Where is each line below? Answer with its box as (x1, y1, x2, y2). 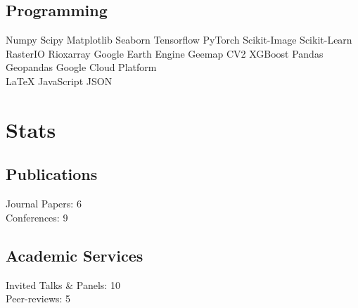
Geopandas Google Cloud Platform (6, 60, 157, 75)
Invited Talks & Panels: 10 (6, 277, 120, 292)
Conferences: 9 (6, 210, 68, 224)
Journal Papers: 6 (6, 196, 82, 211)
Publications (6, 163, 98, 185)
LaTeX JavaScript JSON (6, 73, 113, 88)
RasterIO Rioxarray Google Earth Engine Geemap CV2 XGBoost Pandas (6, 46, 324, 60)
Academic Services (6, 244, 143, 266)
